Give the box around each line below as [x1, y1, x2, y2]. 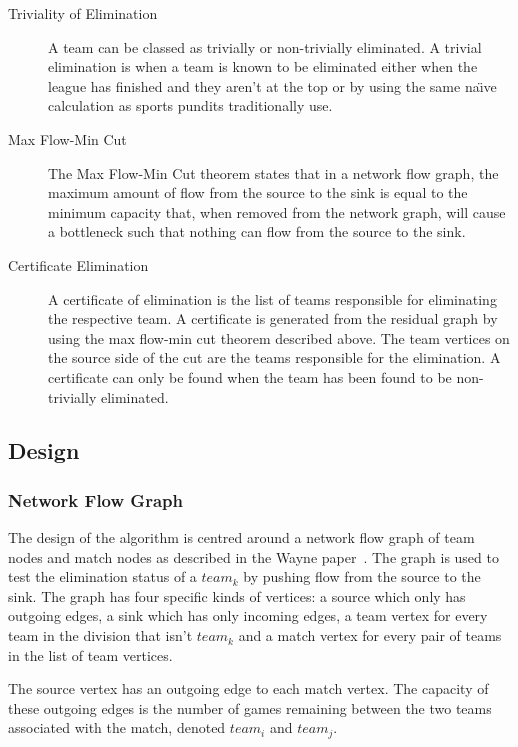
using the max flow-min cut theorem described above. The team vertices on [48, 327, 510, 348]
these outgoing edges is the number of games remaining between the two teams [8, 697, 492, 718]
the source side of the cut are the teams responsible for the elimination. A [48, 347, 501, 368]
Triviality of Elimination [8, 3, 158, 23]
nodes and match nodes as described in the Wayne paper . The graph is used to [8, 546, 499, 567]
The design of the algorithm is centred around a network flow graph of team [8, 527, 475, 548]
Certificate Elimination [8, 254, 149, 275]
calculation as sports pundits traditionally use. [48, 95, 333, 116]
